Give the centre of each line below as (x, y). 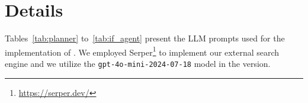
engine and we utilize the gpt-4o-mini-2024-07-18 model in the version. (138, 63)
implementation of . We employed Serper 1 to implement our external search (142, 51)
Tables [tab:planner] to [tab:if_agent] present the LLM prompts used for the (145, 38)
